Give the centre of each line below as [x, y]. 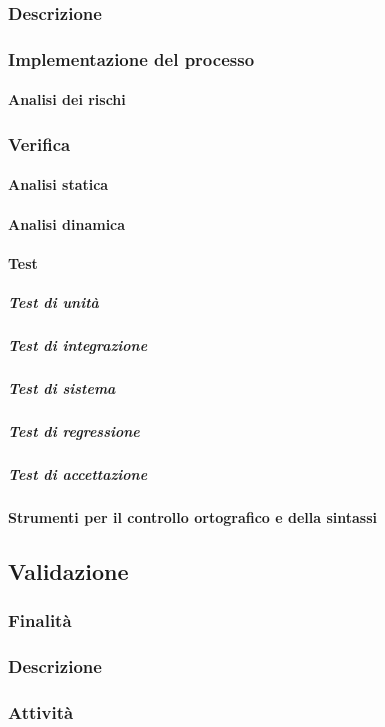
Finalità [40, 620]
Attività [41, 711]
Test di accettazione [78, 473]
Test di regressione [74, 430]
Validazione [68, 570]
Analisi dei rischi [67, 99]
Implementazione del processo [131, 58]
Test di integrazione [78, 344]
